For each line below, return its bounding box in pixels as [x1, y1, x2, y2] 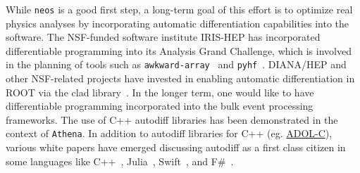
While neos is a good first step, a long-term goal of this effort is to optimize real [6, 2, 353, 16]
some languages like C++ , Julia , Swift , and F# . [6, 153, 234, 168]
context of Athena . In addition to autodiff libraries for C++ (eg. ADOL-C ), [6, 126, 333, 141]
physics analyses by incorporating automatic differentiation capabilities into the [6, 15, 349, 30]
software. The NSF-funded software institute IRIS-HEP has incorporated [6, 30, 321, 44]
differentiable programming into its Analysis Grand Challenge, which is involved [6, 43, 352, 58]
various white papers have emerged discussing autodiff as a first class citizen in [6, 140, 346, 155]
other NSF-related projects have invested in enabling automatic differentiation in [6, 71, 355, 86]
